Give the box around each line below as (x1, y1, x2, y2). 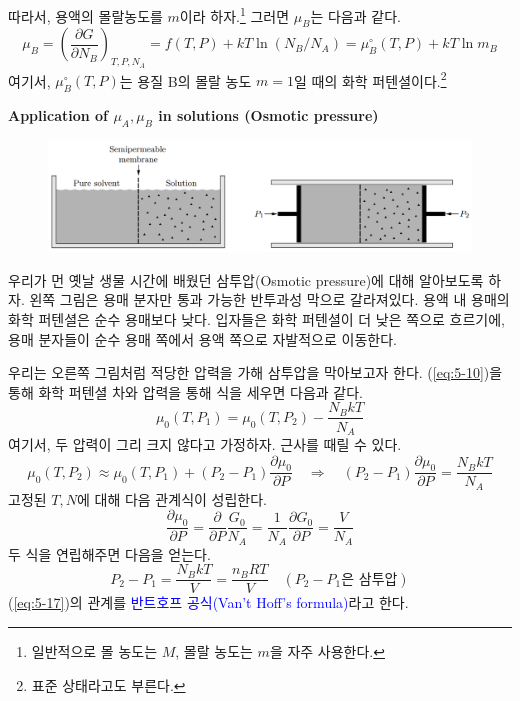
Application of (8, 105, 109, 126)
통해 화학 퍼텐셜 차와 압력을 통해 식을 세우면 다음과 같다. (8, 381, 363, 402)
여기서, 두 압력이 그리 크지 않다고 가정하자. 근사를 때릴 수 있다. (8, 433, 402, 454)
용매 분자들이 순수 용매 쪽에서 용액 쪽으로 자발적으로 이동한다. (8, 328, 397, 349)
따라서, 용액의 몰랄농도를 (8, 5, 163, 26)
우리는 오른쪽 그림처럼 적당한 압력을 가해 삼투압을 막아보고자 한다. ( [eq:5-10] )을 (8, 362, 503, 383)
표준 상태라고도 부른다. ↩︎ (31, 674, 186, 695)
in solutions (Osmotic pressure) (158, 105, 379, 126)
